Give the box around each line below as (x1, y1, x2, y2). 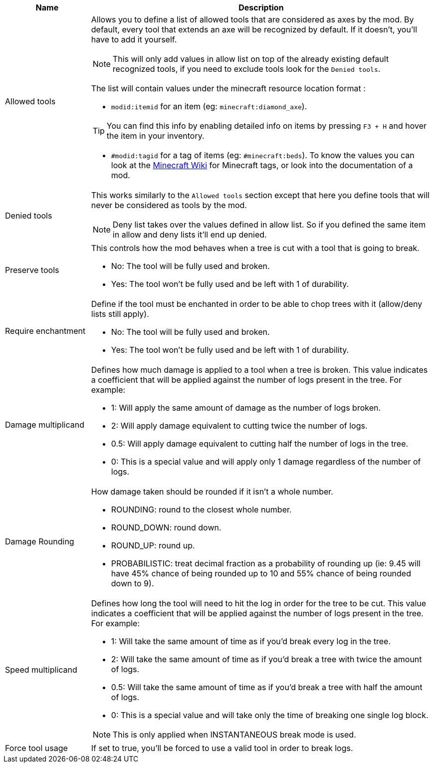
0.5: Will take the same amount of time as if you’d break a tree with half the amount (111, 682, 423, 692)
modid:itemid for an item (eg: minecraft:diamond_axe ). (111, 101, 307, 111)
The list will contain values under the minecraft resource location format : (91, 83, 366, 93)
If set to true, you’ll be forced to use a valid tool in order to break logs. (91, 743, 353, 753)
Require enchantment (5, 326, 86, 336)
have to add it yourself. (91, 34, 177, 44)
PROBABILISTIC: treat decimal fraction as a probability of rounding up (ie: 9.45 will (111, 558, 421, 568)
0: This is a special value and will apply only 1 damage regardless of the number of (111, 457, 421, 467)
